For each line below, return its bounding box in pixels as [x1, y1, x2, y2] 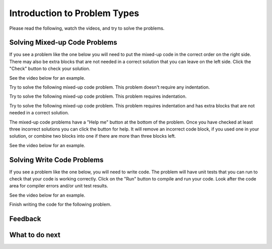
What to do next [9, 231, 60, 239]
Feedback [9, 215, 41, 223]
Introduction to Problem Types [9, 8, 140, 19]
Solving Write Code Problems [9, 155, 104, 164]
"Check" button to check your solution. [9, 66, 91, 72]
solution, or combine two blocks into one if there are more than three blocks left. [9, 133, 176, 139]
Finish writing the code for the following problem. [9, 202, 112, 208]
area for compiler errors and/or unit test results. [9, 183, 108, 189]
